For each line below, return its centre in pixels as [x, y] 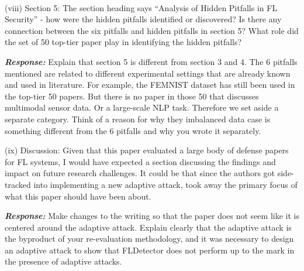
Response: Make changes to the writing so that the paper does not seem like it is [152, 216]
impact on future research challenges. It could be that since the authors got [140, 173]
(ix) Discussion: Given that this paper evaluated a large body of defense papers [147, 150]
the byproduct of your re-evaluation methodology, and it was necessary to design [149, 239]
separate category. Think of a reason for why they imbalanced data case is [138, 119]
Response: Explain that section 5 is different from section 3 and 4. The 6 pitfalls [151, 61]
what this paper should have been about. [78, 196]
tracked [18, 184]
